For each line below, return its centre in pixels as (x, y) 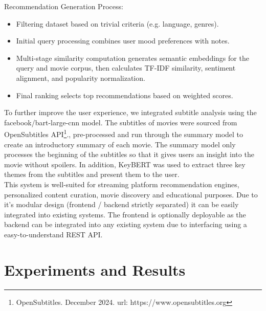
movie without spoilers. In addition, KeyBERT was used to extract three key (125, 164)
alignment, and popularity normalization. (81, 77)
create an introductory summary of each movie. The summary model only (120, 144)
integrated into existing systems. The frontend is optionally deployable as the (125, 214)
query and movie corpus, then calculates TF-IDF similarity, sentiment (126, 68)
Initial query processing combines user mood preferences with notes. (123, 41)
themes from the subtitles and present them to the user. (92, 174)
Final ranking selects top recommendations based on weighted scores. (125, 95)
